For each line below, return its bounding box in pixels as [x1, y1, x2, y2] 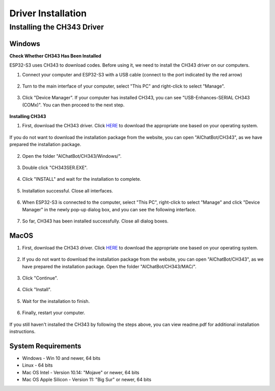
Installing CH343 [9, 114, 46, 120]
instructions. [9, 328, 36, 334]
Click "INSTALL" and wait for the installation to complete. [22, 176, 142, 182]
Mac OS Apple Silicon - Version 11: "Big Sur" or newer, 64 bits [22, 377, 152, 383]
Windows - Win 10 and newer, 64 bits [22, 355, 101, 361]
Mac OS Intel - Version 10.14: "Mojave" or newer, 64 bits [22, 369, 140, 375]
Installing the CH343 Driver [9, 22, 104, 32]
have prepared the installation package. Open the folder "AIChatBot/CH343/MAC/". [22, 263, 197, 269]
